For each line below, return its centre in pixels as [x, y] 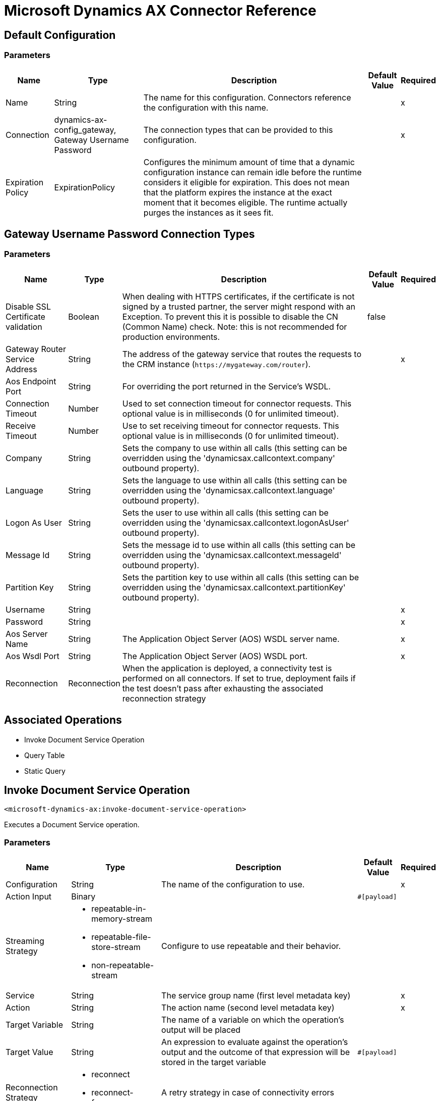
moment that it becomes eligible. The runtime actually [245, 202]
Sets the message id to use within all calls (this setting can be [239, 545]
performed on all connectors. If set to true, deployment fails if [239, 678]
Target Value [29, 1052]
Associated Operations [63, 720]
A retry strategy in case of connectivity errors [248, 1093]
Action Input [29, 897]
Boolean [84, 316]
